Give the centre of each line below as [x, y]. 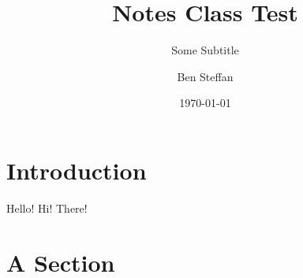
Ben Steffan [205, 76]
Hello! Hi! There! [47, 208]
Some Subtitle [205, 50]
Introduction [77, 170]
